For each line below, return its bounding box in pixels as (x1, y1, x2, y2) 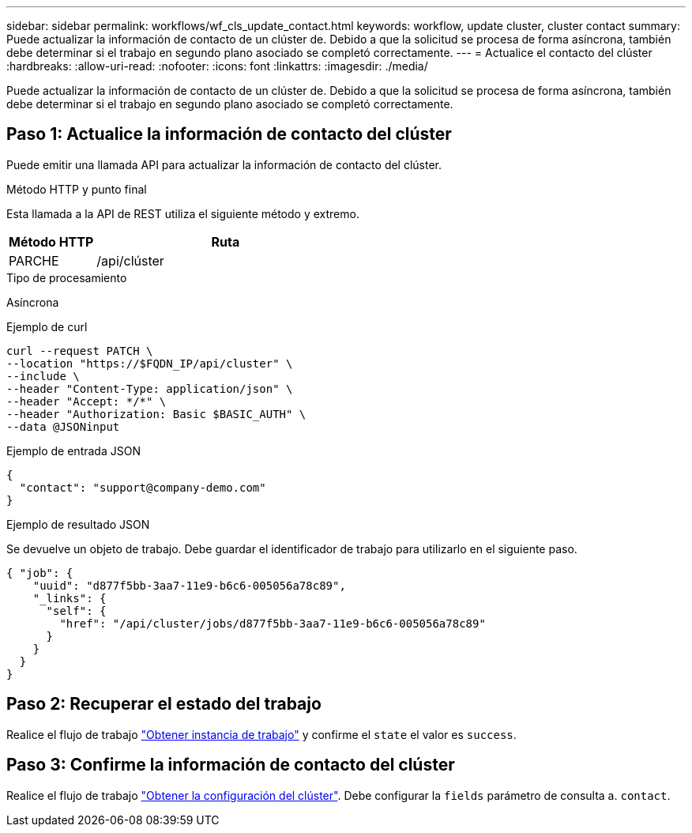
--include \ (6, 369, 80, 383)
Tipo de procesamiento (6, 270, 127, 285)
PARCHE (9, 252, 59, 269)
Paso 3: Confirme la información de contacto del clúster (6, 755, 455, 775)
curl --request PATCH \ (6, 344, 153, 357)
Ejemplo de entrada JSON (6, 443, 141, 458)
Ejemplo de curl (6, 319, 88, 334)
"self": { (46, 604, 107, 617)
